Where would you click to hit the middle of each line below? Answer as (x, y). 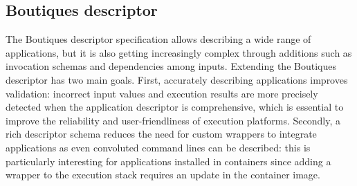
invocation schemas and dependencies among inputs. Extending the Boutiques (171, 66)
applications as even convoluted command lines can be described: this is (158, 147)
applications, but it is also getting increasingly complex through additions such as (179, 52)
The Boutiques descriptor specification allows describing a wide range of (158, 39)
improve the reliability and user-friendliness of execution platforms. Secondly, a (173, 120)
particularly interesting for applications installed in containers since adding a (168, 161)
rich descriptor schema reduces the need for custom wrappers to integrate (161, 134)
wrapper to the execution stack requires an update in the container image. (163, 175)
